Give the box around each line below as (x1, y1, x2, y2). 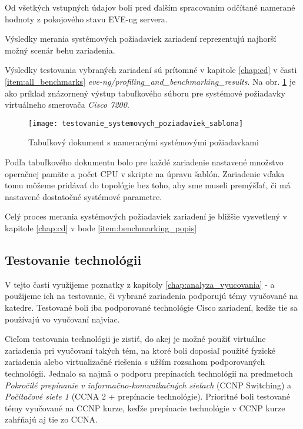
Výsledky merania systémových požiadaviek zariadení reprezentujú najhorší (5, 32, 277, 45)
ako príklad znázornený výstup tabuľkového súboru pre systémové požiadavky (5, 87, 285, 99)
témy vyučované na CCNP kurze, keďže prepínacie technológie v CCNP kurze (5, 401, 285, 414)
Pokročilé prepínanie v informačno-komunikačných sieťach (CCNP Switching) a (5, 378, 291, 391)
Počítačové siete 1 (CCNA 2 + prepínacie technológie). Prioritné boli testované (5, 390, 291, 403)
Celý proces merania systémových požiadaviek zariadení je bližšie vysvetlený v (5, 210, 287, 222)
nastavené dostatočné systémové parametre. (5, 190, 162, 202)
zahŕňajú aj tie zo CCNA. (5, 413, 98, 425)
